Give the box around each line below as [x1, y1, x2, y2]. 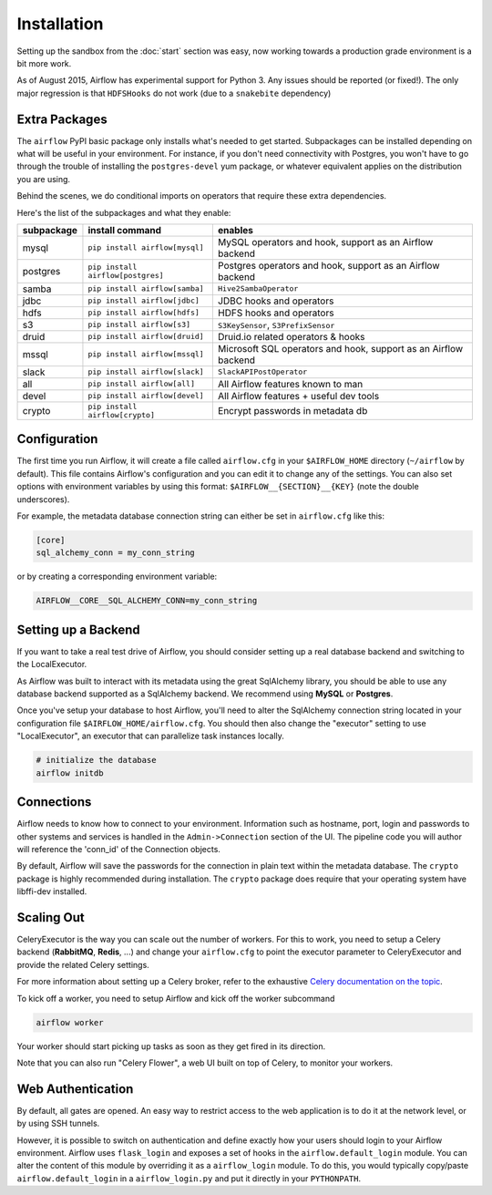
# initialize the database [36, 755, 157, 766]
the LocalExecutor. [16, 659, 87, 670]
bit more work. [16, 57, 72, 68]
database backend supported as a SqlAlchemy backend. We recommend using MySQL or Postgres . [16, 688, 394, 699]
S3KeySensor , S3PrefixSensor [217, 318, 335, 331]
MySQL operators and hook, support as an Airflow [217, 235, 434, 248]
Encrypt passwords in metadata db [217, 404, 368, 417]
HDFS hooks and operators [217, 306, 334, 319]
